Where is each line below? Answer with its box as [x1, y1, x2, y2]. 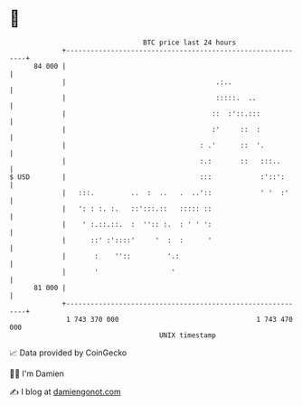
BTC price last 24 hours [143, 38, 237, 47]
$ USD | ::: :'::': [9, 172, 285, 182]
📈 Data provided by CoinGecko [9, 347, 127, 358]
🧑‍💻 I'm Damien [9, 368, 65, 379]
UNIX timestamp [158, 330, 217, 340]
